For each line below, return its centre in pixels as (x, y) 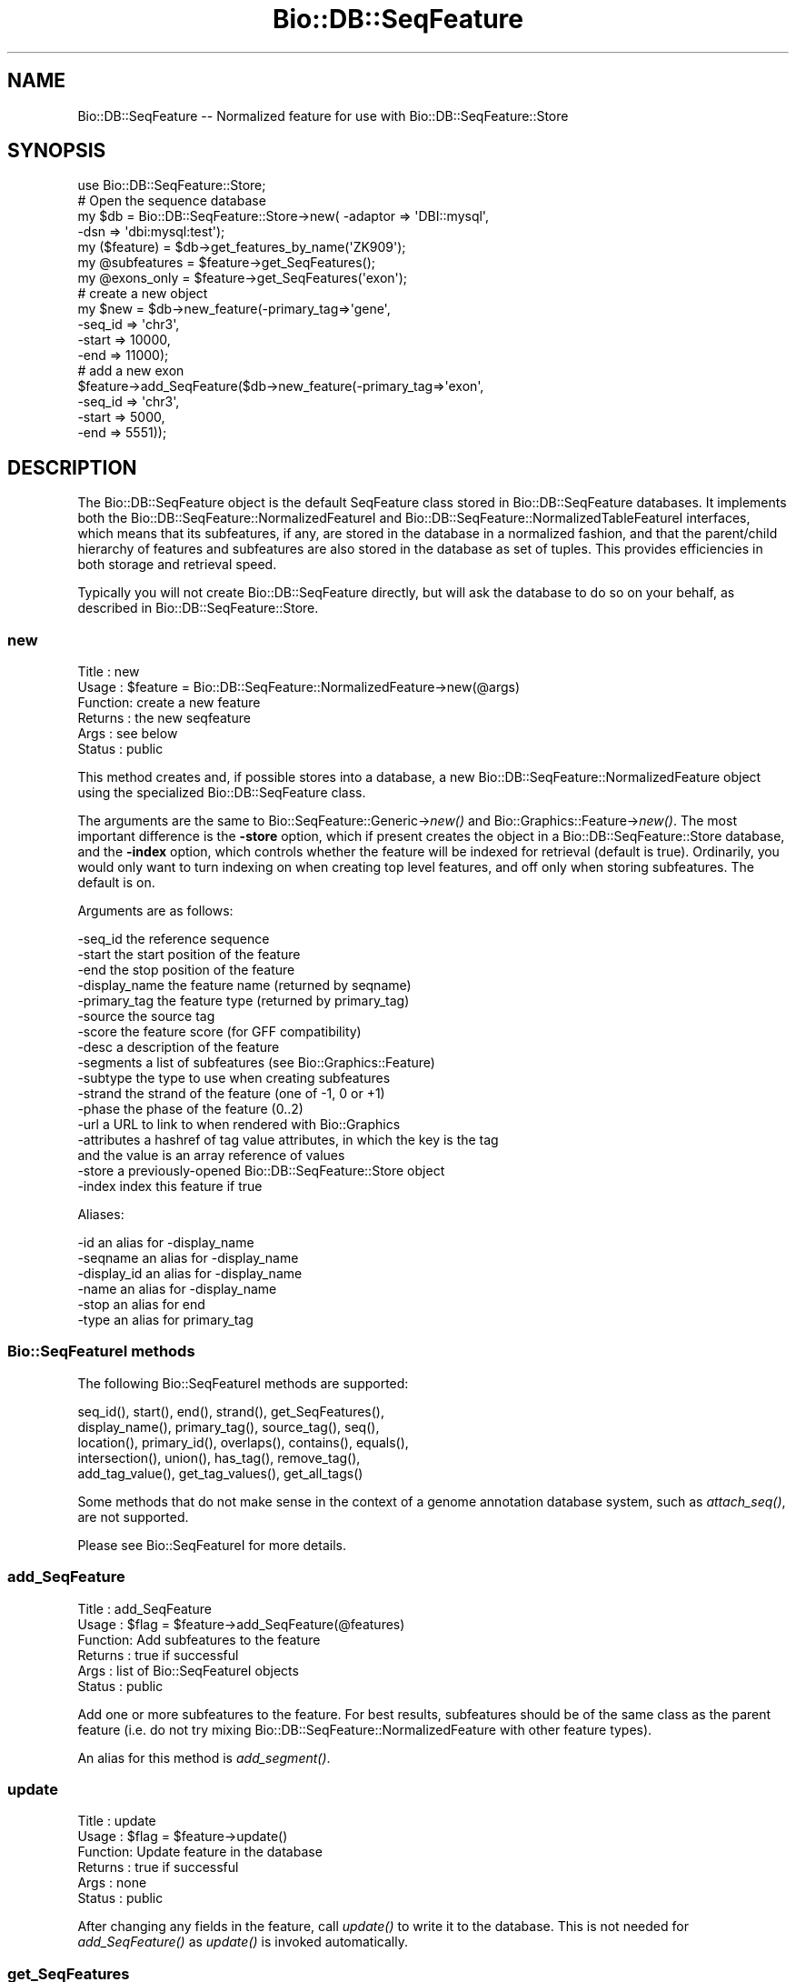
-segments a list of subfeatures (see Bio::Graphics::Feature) (256, 1063)
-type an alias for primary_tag (165, 1320)
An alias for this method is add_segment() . (204, 1757)
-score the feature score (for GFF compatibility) (219, 1032)
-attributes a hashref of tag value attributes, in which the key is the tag (288, 1140)
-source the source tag (146, 1016)
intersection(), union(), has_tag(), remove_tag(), (219, 1457)
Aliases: (101, 1215)
